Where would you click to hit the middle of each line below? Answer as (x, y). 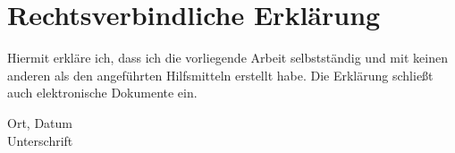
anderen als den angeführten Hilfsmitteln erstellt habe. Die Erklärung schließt (220, 75)
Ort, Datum (40, 122)
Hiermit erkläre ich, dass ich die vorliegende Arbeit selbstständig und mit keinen (227, 58)
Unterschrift (40, 140)
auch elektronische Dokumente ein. (102, 93)
